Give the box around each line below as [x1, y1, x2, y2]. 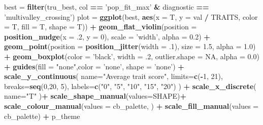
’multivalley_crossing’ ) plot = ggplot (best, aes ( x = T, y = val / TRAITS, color [4, 11, 258, 22]
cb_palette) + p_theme [4, 110, 80, 121]
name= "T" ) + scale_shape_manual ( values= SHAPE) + [4, 91, 187, 101]
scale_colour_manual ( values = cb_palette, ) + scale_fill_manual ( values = [4, 100, 259, 111]
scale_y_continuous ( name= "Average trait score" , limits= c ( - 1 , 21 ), [4, 71, 223, 81]
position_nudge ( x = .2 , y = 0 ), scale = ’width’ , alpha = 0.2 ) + [4, 31, 210, 41]
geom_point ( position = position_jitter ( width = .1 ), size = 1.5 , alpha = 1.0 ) [4, 41, 256, 52]
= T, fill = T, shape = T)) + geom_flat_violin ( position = [4, 21, 197, 32]
